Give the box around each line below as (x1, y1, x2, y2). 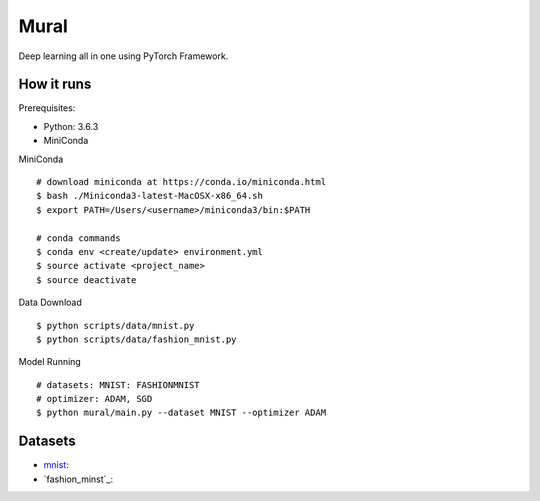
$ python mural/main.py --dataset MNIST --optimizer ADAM (36, 407, 327, 419)
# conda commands (36, 232, 121, 244)
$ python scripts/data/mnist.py (36, 320, 195, 331)
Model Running (18, 356, 82, 368)
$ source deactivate (36, 274, 137, 285)
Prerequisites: (18, 102, 76, 114)
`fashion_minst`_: (43, 473, 114, 485)
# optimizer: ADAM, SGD (36, 393, 153, 405)
